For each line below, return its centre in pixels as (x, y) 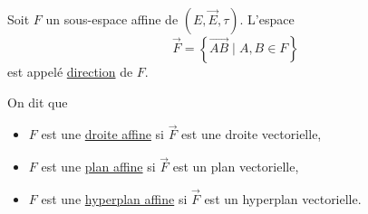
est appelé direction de (70, 71)
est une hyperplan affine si (114, 199)
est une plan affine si (98, 167)
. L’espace (267, 19)
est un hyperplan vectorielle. (283, 199)
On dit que (38, 102)
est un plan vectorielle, (236, 167)
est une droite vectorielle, (252, 134)
